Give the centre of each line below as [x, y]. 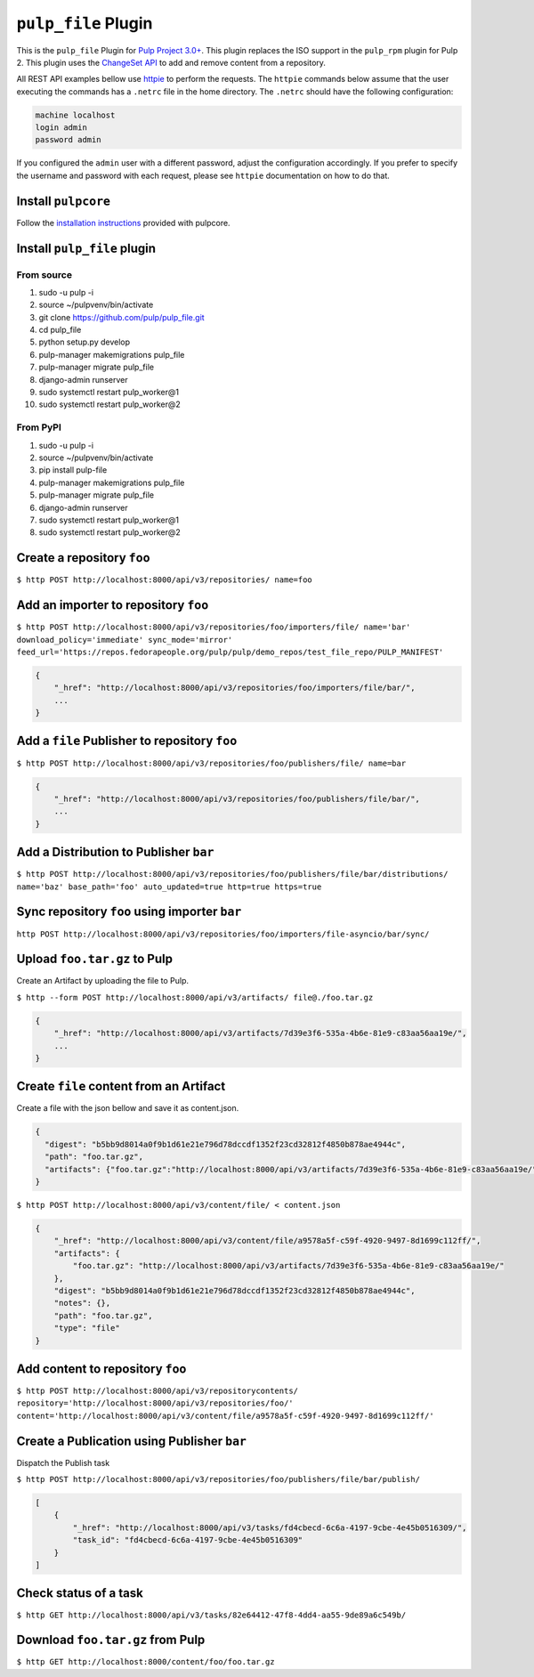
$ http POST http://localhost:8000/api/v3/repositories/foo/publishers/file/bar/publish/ [218, 1479]
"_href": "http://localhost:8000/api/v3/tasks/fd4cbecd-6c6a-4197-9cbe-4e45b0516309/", [270, 1527]
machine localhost [75, 115]
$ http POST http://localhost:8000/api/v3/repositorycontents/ [157, 1391]
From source [44, 274]
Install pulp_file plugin [86, 248]
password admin [68, 140]
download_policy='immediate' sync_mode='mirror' [125, 640]
